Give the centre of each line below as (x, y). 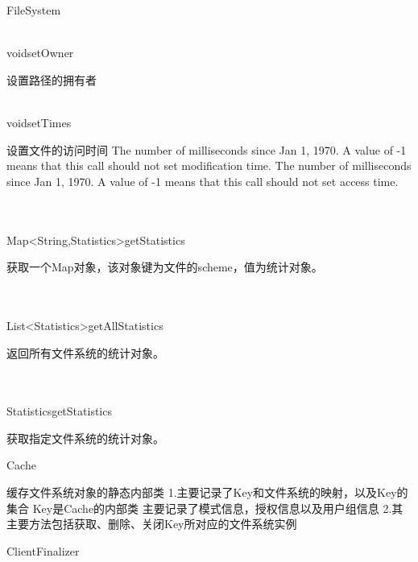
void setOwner (40, 53)
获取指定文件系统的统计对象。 (85, 438)
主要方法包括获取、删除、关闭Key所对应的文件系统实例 (152, 524)
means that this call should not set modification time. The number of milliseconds (209, 165)
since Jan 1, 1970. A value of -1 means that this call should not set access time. (203, 181)
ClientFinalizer (43, 550)
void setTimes (39, 122)
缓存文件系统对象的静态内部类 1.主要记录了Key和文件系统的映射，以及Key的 (207, 492)
